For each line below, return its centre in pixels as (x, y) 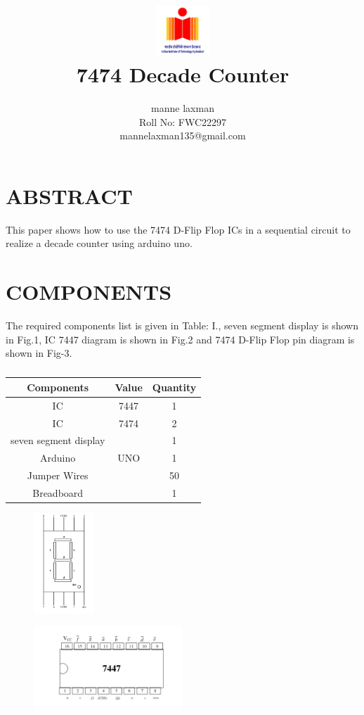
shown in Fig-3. (39, 353)
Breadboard (58, 492)
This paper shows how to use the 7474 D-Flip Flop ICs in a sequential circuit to (178, 229)
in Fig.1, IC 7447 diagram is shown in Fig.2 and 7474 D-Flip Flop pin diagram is (180, 339)
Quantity (174, 387)
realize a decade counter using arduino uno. (99, 243)
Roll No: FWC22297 (183, 121)
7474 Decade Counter (183, 74)
